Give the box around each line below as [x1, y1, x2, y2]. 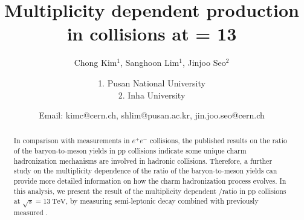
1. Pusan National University [98, 76, 205, 89]
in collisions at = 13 [66, 21, 237, 46]
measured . [13, 207, 48, 218]
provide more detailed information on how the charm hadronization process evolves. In [13, 176, 286, 186]
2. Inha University [118, 88, 186, 101]
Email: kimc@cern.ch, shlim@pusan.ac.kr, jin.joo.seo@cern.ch [39, 109, 265, 121]
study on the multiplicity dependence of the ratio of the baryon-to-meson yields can [13, 166, 277, 176]
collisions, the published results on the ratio [149, 135, 287, 146]
